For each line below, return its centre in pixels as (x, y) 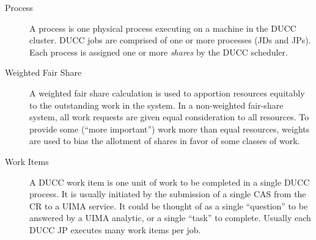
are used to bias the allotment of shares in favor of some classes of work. (165, 141)
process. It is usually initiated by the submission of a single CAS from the (168, 194)
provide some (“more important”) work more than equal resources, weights (170, 129)
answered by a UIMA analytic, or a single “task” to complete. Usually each (170, 218)
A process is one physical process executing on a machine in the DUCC (163, 28)
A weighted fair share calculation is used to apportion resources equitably (167, 93)
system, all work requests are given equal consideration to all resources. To (169, 117)
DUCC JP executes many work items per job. (115, 229)
